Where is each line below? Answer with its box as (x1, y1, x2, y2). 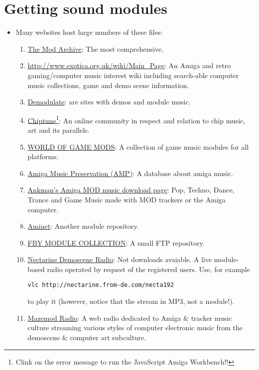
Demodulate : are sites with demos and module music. (27, 96, 191, 107)
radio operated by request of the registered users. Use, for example (47, 264, 250, 274)
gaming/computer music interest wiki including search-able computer (27, 70, 239, 80)
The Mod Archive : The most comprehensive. (27, 43, 164, 54)
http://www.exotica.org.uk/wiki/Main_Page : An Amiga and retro (27, 60, 231, 71)
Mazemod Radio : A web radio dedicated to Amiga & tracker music (27, 312, 232, 323)
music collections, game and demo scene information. (27, 80, 189, 90)
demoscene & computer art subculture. (27, 332, 146, 342)
